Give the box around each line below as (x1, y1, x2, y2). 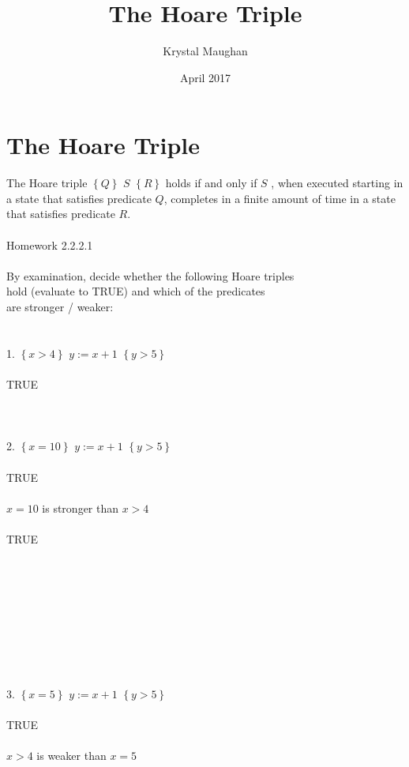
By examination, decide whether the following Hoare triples (6, 267, 295, 284)
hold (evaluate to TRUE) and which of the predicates (6, 283, 265, 299)
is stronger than (42, 499, 119, 516)
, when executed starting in (271, 175, 403, 191)
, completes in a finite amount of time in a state (163, 190, 396, 206)
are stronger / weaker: (6, 299, 114, 314)
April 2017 (179, 69, 231, 85)
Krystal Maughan (163, 43, 248, 59)
